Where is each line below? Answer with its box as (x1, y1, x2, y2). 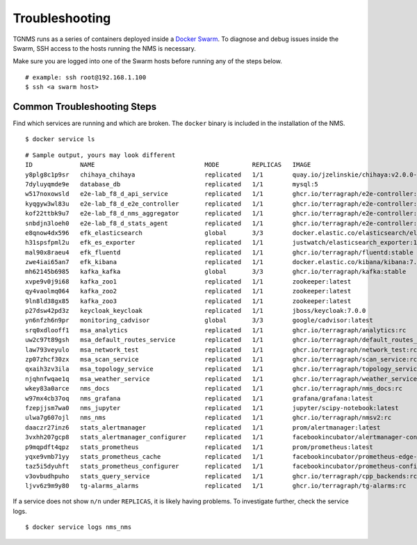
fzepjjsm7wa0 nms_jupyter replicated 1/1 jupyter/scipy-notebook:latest (25, 404, 399, 412)
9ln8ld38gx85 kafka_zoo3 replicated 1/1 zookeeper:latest (25, 297, 352, 305)
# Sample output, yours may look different (25, 151, 176, 159)
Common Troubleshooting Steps (13, 101, 156, 113)
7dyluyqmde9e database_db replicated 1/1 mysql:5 (25, 180, 319, 188)
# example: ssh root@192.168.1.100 (25, 73, 147, 81)
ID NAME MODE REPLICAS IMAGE (25, 161, 311, 169)
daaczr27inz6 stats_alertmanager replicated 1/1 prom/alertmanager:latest (25, 423, 381, 431)
